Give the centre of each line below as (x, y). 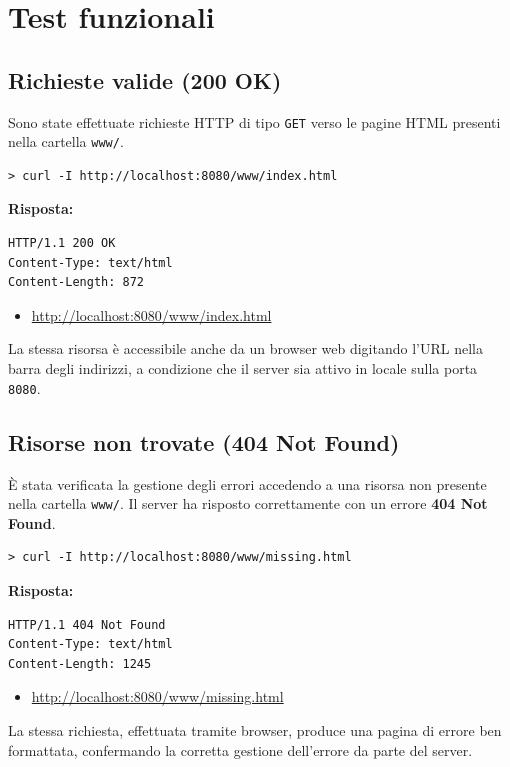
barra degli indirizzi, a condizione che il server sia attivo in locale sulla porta (243, 368)
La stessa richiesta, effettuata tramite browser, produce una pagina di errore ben (255, 729)
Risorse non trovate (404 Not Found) (204, 441)
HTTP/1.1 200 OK (62, 243)
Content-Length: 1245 (80, 663)
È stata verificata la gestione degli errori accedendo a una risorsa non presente (247, 483)
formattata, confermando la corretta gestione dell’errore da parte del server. (240, 749)
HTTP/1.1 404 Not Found (87, 624)
